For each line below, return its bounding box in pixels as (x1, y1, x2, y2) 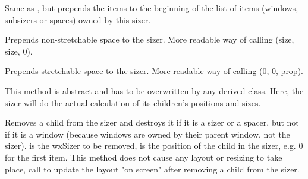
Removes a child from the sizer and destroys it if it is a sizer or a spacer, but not (5, 116, 299, 129)
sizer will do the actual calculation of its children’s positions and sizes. (5, 96, 261, 108)
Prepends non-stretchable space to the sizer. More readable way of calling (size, (5, 33, 294, 46)
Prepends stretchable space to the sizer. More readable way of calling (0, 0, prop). (5, 65, 303, 77)
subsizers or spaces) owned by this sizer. (5, 13, 151, 25)
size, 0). (5, 44, 33, 57)
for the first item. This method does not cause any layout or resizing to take (5, 151, 282, 163)
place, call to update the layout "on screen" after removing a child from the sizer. (5, 162, 300, 175)
